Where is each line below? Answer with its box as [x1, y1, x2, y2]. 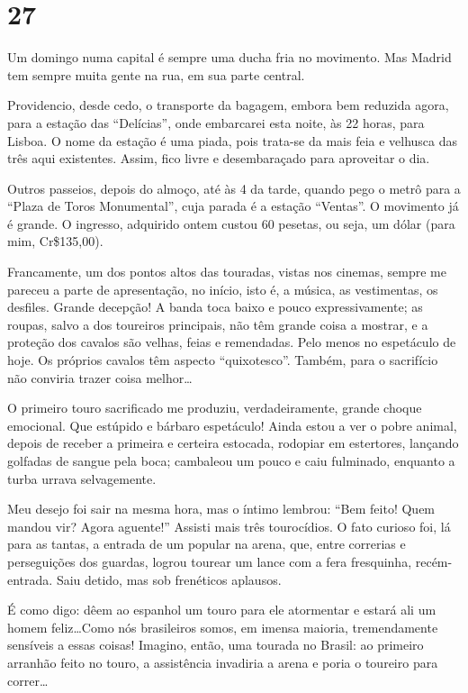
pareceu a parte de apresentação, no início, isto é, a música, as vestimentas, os [7, 279, 438, 298]
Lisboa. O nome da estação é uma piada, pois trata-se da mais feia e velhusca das [7, 131, 458, 150]
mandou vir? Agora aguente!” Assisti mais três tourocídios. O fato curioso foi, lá [7, 516, 451, 535]
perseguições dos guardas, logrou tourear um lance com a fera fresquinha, [7, 552, 412, 570]
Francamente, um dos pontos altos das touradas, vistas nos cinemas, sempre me [7, 262, 446, 281]
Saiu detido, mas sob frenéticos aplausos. [56, 570, 282, 588]
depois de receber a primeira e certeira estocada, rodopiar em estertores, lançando [7, 433, 459, 452]
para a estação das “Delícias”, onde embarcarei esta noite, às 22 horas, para [7, 113, 425, 132]
